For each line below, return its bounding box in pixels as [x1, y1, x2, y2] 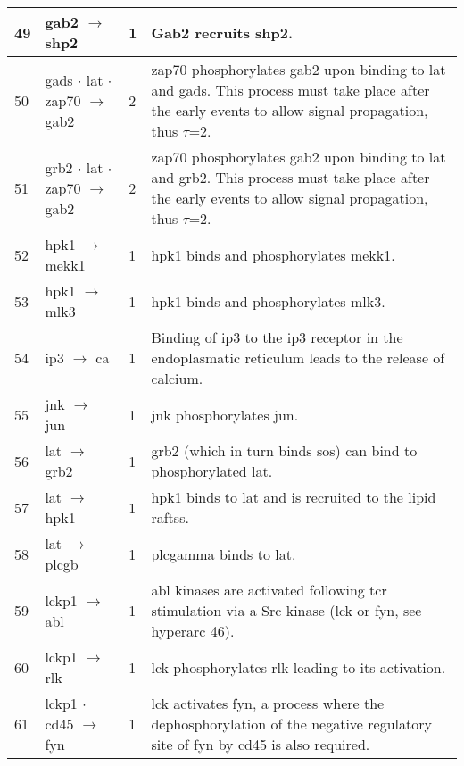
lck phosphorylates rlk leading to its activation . [151, 656, 446, 678]
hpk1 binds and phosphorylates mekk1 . [151, 244, 395, 265]
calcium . [151, 368, 203, 388]
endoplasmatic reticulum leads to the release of [151, 347, 445, 368]
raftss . [151, 507, 189, 528]
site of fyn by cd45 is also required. [151, 734, 370, 754]
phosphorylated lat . [151, 461, 273, 481]
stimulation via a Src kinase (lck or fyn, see [151, 600, 422, 620]
